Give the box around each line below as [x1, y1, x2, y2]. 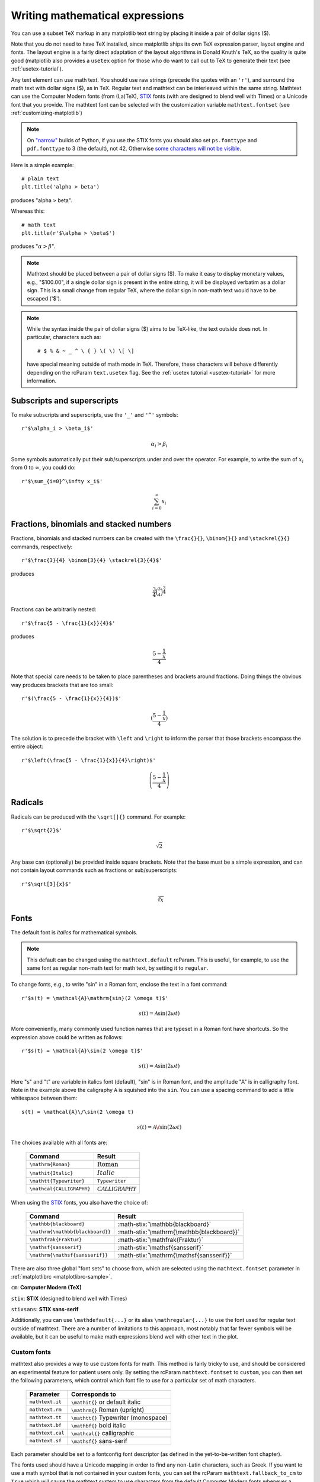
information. [27, 377, 57, 385]
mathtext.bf [29, 1422, 62, 1429]
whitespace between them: [11, 1094, 78, 1102]
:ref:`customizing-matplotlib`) [11, 110, 83, 117]
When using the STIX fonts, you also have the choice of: [11, 1199, 148, 1206]
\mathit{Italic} [29, 1170, 73, 1176]
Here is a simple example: [11, 161, 74, 168]
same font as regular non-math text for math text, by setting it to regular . [27, 964, 209, 972]
